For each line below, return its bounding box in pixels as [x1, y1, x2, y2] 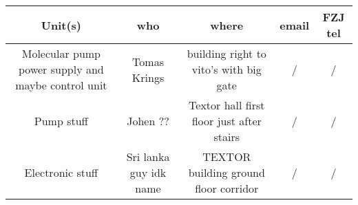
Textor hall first [189, 97, 265, 113]
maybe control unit [15, 77, 107, 93]
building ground [188, 164, 265, 180]
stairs [213, 129, 240, 144]
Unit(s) [41, 17, 81, 33]
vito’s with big [191, 61, 262, 77]
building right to [187, 45, 266, 61]
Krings [131, 69, 165, 85]
